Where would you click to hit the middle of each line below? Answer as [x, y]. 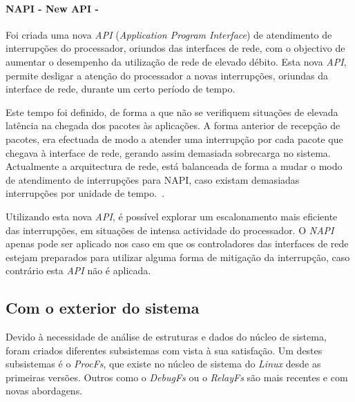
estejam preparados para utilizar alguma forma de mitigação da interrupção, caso [178, 257]
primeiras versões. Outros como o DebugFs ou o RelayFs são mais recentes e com [177, 377]
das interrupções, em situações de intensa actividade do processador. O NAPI [170, 230]
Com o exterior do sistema [103, 308]
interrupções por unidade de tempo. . [85, 193]
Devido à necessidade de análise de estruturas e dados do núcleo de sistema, [166, 337]
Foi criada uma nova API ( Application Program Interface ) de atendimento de [169, 34]
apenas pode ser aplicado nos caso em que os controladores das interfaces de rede [177, 243]
